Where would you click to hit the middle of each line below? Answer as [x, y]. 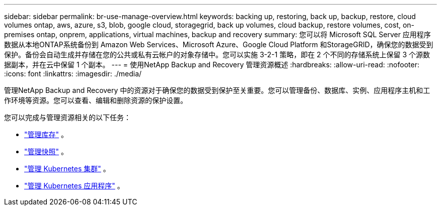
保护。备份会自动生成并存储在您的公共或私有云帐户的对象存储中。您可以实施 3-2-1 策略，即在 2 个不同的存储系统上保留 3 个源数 [217, 55]
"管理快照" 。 [46, 151]
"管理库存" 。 [46, 134]
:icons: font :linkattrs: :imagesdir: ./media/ [73, 74]
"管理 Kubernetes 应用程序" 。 [74, 186]
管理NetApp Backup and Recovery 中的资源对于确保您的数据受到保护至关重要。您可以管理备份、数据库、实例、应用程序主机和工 [217, 90]
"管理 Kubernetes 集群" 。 [67, 169]
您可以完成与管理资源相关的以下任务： [67, 117]
